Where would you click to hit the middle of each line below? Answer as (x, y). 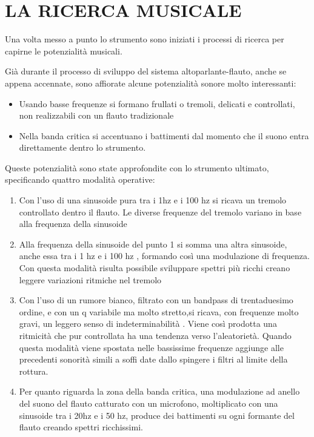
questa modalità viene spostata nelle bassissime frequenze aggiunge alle (151, 347)
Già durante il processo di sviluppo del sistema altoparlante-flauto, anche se (146, 71)
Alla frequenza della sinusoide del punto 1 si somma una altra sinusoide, (153, 244)
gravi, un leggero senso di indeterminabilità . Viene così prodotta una (148, 324)
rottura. (34, 371)
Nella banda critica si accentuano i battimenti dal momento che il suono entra (164, 135)
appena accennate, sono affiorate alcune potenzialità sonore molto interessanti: (151, 83)
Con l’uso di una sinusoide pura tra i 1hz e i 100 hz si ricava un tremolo (153, 200)
